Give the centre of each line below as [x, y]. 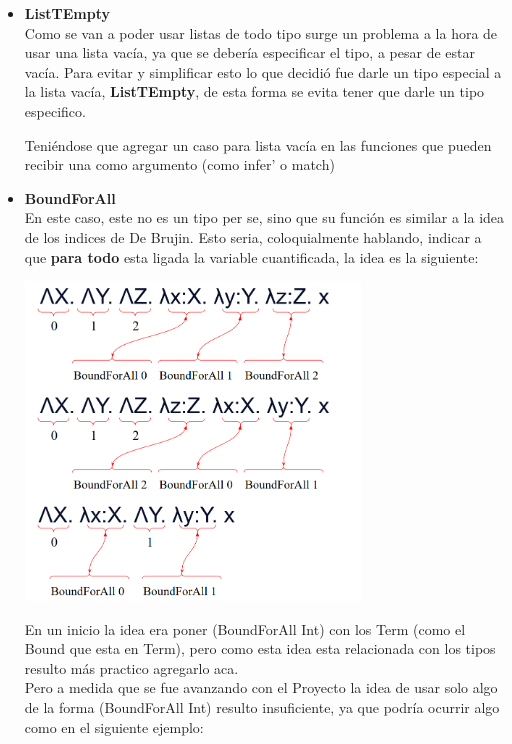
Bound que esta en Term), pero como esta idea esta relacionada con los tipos [260, 648]
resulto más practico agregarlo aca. [131, 667]
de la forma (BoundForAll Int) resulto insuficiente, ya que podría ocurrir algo [262, 706]
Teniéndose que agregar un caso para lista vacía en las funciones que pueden [258, 144]
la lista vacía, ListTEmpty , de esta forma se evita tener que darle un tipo [254, 91]
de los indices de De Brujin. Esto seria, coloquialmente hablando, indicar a [253, 236]
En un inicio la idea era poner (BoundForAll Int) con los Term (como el [245, 628]
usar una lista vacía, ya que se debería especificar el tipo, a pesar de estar [249, 52]
